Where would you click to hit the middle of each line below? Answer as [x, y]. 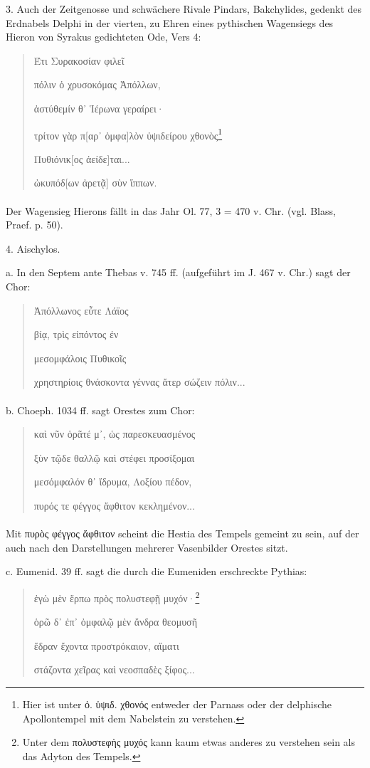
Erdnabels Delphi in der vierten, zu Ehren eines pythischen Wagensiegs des [170, 22]
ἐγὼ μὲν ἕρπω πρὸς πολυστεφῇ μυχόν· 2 [117, 596]
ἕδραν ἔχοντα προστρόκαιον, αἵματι [106, 645]
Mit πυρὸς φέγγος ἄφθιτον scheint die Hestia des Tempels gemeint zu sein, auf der [183, 533]
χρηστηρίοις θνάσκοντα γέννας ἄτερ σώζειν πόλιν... [139, 382]
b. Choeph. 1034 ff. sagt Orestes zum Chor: [100, 410]
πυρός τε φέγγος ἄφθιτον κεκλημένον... [114, 505]
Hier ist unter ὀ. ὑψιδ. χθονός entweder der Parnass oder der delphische [177, 704]
